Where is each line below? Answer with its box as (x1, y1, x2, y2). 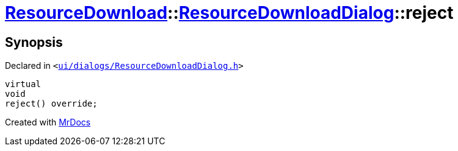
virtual (5, 79, 42, 90)
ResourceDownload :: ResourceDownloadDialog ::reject (5, 2, 454, 23)
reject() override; (5, 99, 98, 109)
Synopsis (5, 34, 63, 50)
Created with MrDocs (5, 117, 91, 128)
